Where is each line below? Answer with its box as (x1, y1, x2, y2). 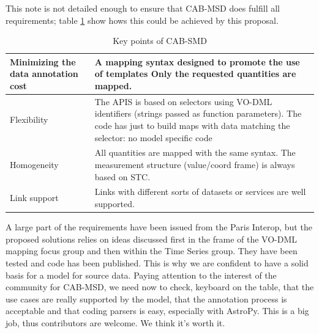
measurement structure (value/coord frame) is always (94, 158, 295, 171)
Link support (10, 191, 59, 204)
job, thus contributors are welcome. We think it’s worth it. (6, 316, 225, 329)
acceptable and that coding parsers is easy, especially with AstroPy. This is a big (6, 304, 309, 317)
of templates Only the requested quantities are (94, 67, 296, 80)
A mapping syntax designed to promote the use (94, 55, 300, 68)
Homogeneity (10, 158, 59, 171)
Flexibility (10, 113, 48, 126)
